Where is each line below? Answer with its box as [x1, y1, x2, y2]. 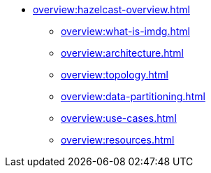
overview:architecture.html [61, 47, 184, 59]
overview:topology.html [61, 69, 168, 81]
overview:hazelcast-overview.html [33, 4, 190, 15]
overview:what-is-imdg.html [61, 25, 190, 37]
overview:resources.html [61, 134, 175, 146]
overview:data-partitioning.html [61, 90, 205, 102]
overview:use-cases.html [61, 112, 177, 124]
